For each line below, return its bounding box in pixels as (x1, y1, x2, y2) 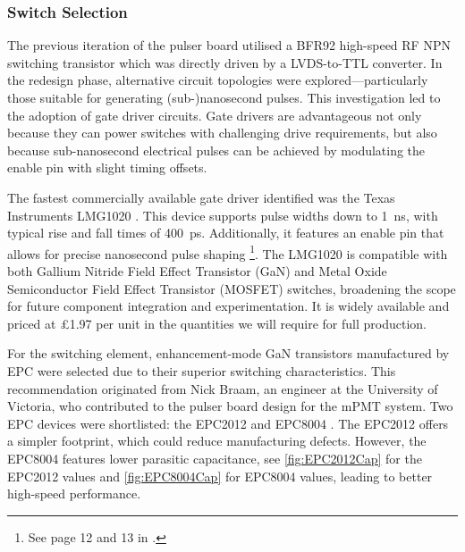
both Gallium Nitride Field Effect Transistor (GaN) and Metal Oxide (7, 262, 387, 280)
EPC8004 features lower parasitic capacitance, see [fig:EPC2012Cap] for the (7, 448, 422, 467)
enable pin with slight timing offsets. (7, 158, 207, 177)
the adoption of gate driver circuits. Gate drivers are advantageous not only (7, 105, 422, 124)
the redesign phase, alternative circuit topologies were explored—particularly (7, 71, 428, 89)
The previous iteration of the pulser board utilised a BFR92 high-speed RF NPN (7, 36, 451, 54)
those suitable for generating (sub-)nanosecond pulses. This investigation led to (7, 88, 441, 106)
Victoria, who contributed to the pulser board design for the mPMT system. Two (7, 397, 453, 415)
